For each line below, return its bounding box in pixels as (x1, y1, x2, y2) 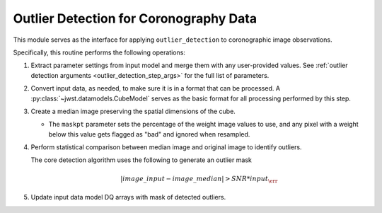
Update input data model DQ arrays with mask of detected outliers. (30, 193, 226, 202)
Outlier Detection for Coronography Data (13, 11, 257, 26)
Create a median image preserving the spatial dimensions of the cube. (30, 107, 236, 115)
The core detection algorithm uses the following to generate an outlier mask (30, 156, 253, 164)
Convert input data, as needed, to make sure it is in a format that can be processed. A (30, 84, 281, 93)
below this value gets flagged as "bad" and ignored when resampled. (48, 129, 250, 138)
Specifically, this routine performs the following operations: (13, 48, 185, 57)
